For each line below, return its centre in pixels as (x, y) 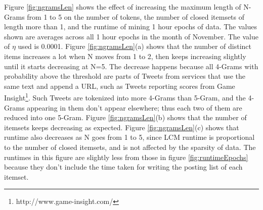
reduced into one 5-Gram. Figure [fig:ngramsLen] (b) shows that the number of (125, 117)
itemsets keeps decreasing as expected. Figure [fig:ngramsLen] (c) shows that (122, 127)
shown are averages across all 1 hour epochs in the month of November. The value (131, 36)
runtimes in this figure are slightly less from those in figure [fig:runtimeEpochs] (126, 157)
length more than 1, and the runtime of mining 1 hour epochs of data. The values (131, 27)
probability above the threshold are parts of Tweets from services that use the (125, 76)
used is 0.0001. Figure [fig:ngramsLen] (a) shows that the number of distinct (135, 46)
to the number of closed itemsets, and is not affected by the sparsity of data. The (130, 147)
